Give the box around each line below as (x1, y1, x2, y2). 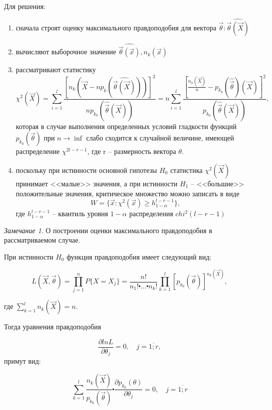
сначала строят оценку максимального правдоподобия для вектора (15, 22, 217, 32)
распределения (129, 208, 173, 219)
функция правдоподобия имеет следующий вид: (66, 252, 212, 262)
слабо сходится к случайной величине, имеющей (86, 133, 234, 143)
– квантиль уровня (52, 208, 108, 219)
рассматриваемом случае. (4, 235, 80, 245)
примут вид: (4, 356, 41, 366)
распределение (15, 146, 60, 156)
